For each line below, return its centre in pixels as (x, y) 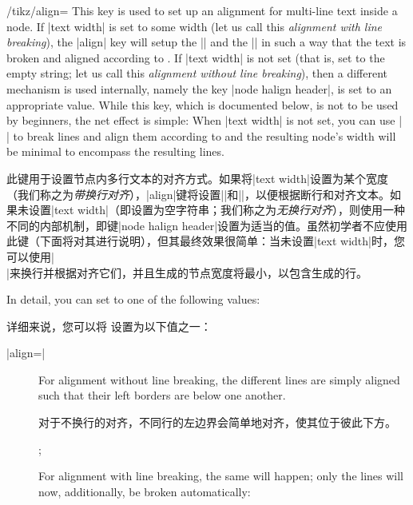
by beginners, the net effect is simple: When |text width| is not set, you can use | (205, 120)
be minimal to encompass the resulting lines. (115, 151)
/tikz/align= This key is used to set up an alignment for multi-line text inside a (202, 10)
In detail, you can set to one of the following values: (133, 299)
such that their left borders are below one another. (162, 395)
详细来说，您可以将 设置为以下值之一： (109, 326)
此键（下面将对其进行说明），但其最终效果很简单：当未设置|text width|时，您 (206, 241)
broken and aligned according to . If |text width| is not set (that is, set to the (196, 57)
